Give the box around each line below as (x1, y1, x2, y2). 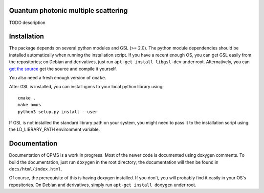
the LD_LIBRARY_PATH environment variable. (9, 126, 100, 132)
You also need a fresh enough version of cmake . (9, 74, 106, 80)
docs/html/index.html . (9, 166, 62, 172)
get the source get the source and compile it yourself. (9, 66, 117, 72)
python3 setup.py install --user (18, 109, 98, 115)
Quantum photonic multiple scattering (9, 6, 128, 15)
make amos (18, 102, 41, 108)
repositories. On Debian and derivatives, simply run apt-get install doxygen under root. (9, 182, 197, 188)
